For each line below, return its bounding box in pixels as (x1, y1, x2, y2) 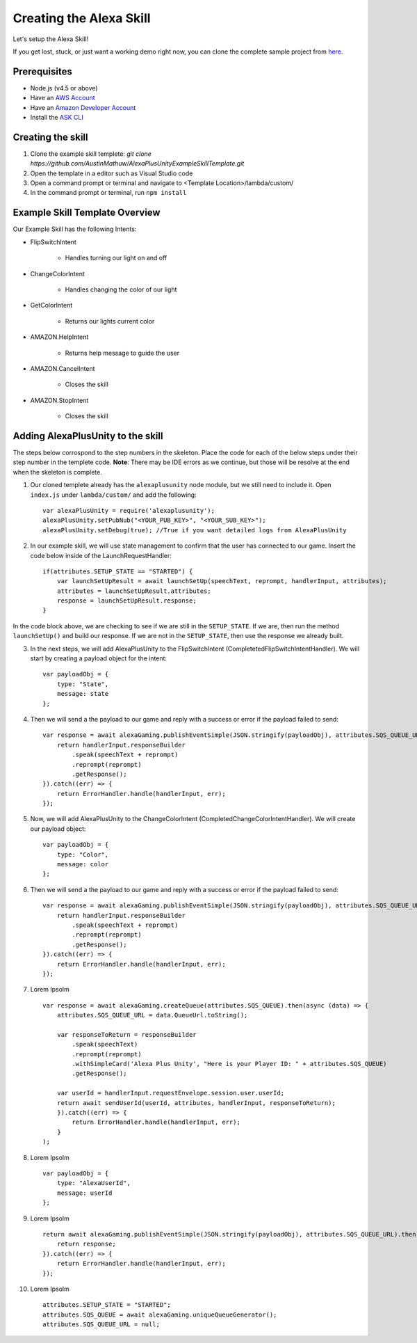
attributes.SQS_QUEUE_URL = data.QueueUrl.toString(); (56, 1011, 248, 1019)
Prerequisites (13, 65, 72, 77)
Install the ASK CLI (30, 113, 83, 122)
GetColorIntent (30, 301, 73, 310)
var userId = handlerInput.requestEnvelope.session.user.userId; (56, 1089, 285, 1097)
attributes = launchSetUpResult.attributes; (56, 587, 211, 595)
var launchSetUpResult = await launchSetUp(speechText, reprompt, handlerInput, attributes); (56, 578, 387, 585)
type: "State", (56, 680, 109, 688)
